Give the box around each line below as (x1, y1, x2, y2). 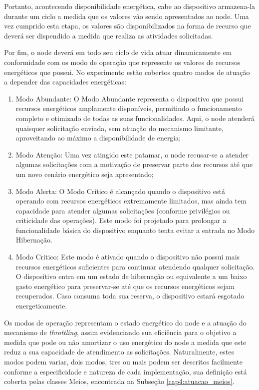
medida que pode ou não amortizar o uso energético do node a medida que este (4, 336, 247, 347)
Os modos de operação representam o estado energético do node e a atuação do (4, 317, 247, 327)
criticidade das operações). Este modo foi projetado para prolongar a (15, 215, 227, 225)
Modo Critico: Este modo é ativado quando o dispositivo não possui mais (15, 251, 240, 262)
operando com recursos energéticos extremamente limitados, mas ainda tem (15, 195, 247, 206)
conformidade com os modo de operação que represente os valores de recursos (4, 56, 241, 67)
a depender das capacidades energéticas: (4, 76, 126, 87)
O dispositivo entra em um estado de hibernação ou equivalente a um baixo (15, 271, 247, 281)
